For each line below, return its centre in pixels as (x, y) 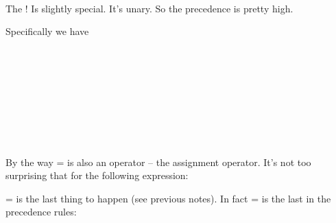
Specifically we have (47, 31)
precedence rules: (41, 212)
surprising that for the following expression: (97, 175)
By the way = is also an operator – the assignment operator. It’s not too (158, 162)
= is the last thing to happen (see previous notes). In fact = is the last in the (168, 198)
